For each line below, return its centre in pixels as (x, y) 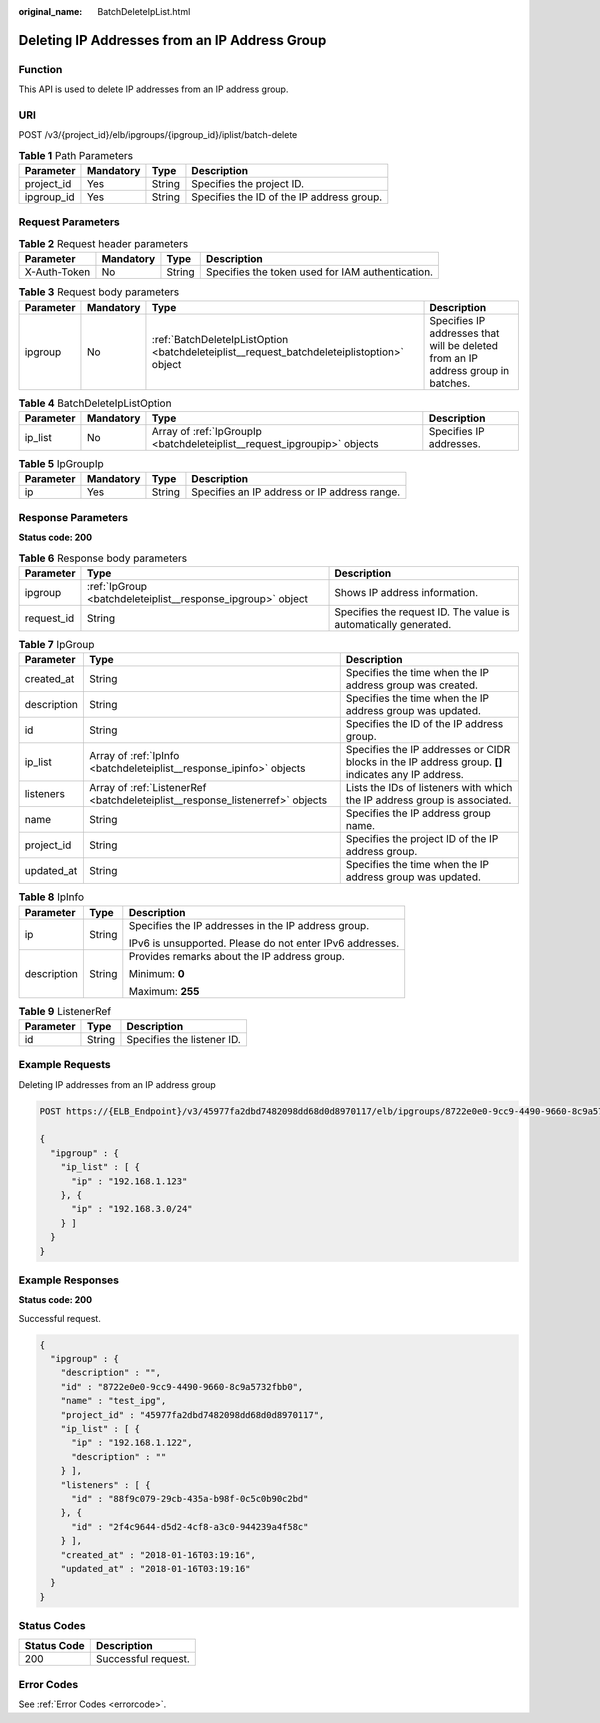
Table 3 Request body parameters (99, 292)
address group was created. (412, 685)
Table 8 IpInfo (51, 897)
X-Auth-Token (57, 272)
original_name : (50, 11)
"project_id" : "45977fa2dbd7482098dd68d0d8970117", (192, 1414)
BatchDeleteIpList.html (144, 11)
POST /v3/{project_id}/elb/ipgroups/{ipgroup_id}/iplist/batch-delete (158, 135)
